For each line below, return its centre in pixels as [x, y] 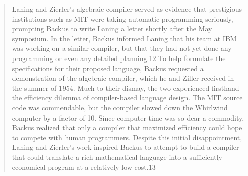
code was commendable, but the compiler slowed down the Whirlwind [120, 107]
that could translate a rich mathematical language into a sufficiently [117, 157]
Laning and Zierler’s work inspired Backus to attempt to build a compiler [126, 147]
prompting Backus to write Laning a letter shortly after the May [112, 28]
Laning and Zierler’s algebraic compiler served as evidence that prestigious [127, 9]
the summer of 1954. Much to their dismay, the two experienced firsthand [126, 87]
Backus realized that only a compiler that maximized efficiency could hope [127, 127]
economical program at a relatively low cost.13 [84, 167]
